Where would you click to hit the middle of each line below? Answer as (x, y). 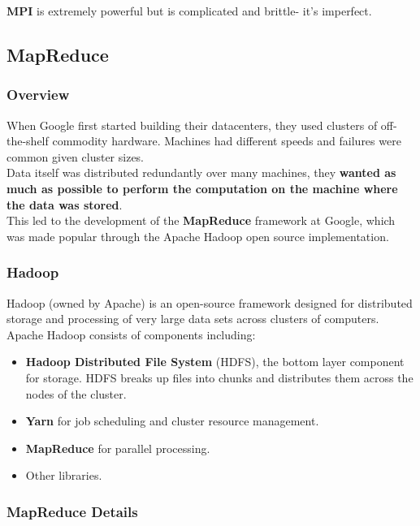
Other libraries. (64, 475)
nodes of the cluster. (76, 393)
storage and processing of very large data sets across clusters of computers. (193, 319)
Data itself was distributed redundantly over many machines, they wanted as (201, 172)
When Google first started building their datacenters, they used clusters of (192, 125)
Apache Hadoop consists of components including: (131, 334)
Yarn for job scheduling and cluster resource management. (172, 421)
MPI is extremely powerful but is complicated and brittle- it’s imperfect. (189, 11)
